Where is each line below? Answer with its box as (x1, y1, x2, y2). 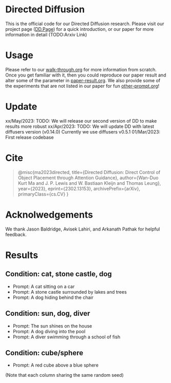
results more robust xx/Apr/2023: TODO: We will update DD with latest (5, 123, 155, 129)
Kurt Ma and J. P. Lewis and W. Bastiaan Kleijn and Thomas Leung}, (17, 180, 161, 186)
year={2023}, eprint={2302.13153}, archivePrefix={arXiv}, (17, 185, 140, 191)
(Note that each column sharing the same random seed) (5, 372, 124, 378)
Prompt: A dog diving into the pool (12, 328, 86, 334)
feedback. (5, 231, 27, 237)
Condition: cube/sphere (5, 348, 84, 357)
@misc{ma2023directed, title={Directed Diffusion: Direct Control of (17, 169, 161, 175)
